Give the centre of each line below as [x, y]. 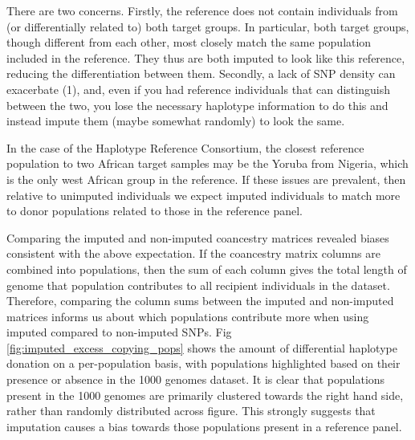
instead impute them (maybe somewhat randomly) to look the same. [176, 121]
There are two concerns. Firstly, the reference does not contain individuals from [202, 10]
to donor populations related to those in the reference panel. [155, 211]
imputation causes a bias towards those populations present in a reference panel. [204, 426]
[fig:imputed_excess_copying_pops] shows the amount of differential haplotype [202, 347]
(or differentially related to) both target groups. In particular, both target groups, [208, 26]
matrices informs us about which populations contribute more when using [188, 316]
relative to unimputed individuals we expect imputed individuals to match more [203, 195]
